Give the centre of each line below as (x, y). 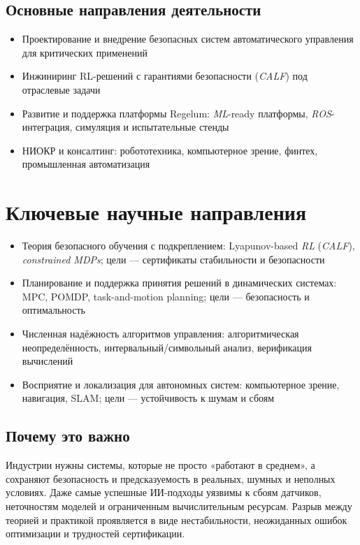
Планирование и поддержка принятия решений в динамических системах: (179, 283)
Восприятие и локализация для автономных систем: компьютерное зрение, (181, 384)
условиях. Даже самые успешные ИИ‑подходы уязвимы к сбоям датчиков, (164, 492)
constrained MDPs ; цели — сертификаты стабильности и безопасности (173, 259)
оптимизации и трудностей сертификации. (95, 533)
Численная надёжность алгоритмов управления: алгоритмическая (160, 334)
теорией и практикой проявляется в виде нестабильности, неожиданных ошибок (177, 519)
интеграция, (47, 127)
